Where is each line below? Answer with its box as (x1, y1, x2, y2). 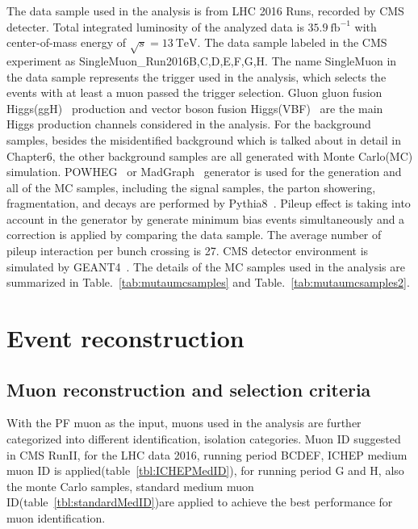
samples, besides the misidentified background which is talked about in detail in (6, 131, 401, 148)
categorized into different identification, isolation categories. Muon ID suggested (6, 430, 401, 447)
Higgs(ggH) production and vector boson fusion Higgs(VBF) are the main (6, 99, 383, 116)
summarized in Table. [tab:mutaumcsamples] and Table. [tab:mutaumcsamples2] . (6, 274, 410, 291)
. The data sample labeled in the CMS (197, 34, 387, 51)
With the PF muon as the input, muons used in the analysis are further (6, 414, 362, 431)
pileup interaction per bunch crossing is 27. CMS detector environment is (6, 242, 369, 259)
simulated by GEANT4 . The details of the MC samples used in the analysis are (6, 258, 405, 275)
